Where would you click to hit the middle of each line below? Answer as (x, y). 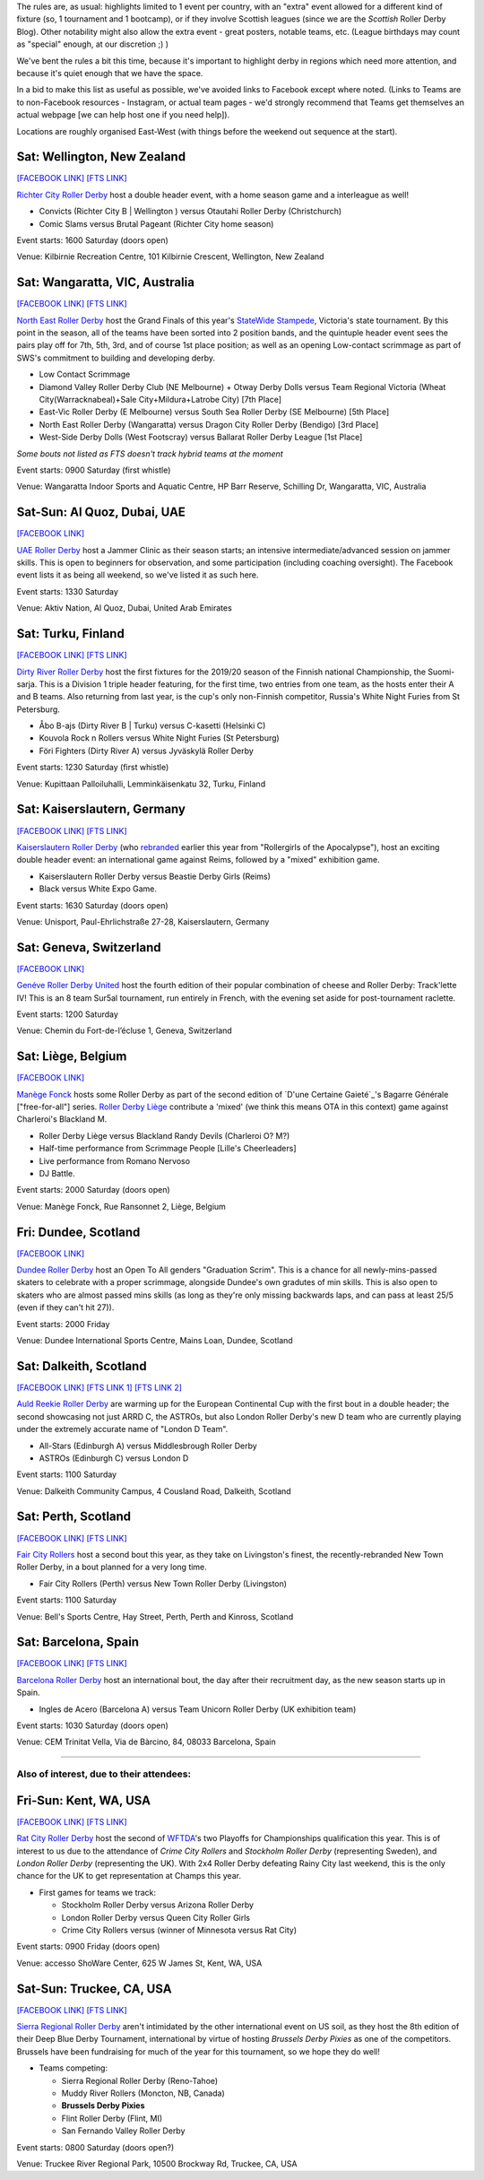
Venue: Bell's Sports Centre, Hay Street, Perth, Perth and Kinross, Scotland (155, 1616)
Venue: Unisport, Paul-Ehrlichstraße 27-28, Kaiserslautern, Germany (143, 921)
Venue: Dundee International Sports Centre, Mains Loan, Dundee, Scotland (155, 1341)
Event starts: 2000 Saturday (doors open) (93, 1190)
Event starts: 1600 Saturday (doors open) (93, 240)
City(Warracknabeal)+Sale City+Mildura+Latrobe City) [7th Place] (160, 400)
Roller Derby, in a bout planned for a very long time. (112, 1567)
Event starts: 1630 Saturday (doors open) (93, 905)
